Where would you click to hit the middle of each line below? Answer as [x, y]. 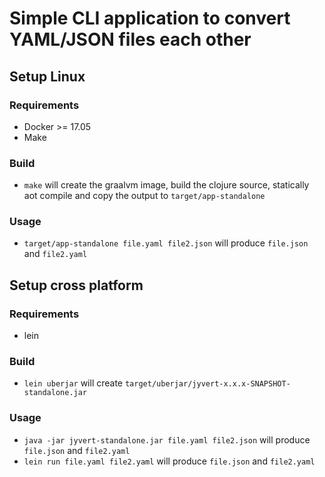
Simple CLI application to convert [150, 18]
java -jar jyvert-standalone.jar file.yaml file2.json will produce [167, 439]
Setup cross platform [76, 285]
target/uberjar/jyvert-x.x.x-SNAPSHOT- [207, 384]
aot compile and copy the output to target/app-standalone [144, 196]
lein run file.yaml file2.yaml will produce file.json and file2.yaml [169, 461]
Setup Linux [47, 76]
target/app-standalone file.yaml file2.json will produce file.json [166, 243]
